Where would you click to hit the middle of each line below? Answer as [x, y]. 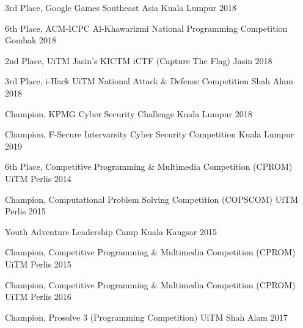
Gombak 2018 [31, 40]
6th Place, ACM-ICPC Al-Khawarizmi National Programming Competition [146, 28]
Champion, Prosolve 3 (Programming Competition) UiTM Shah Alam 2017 [146, 317]
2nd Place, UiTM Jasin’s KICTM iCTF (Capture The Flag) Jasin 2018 [139, 60]
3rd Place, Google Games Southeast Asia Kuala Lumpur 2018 [121, 7]
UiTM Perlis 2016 [38, 297]
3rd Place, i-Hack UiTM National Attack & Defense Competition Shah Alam [149, 81]
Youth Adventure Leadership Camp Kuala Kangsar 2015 [111, 231]
